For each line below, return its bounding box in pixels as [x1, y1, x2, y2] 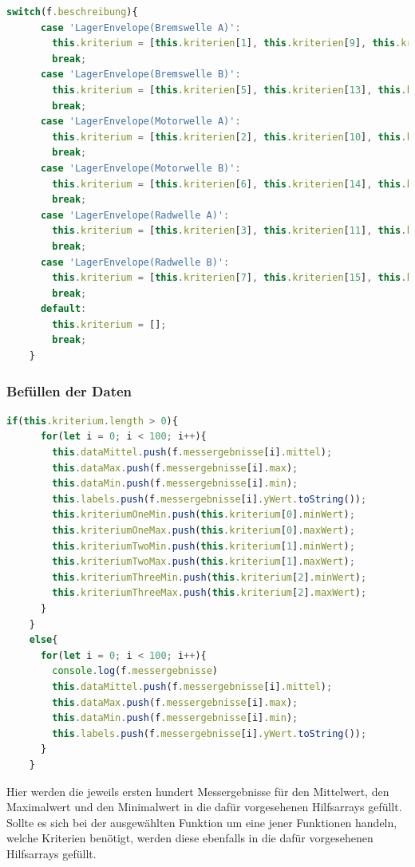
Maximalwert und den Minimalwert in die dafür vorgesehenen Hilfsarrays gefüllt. [6, 798, 402, 815]
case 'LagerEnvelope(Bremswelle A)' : [40, 22, 241, 33]
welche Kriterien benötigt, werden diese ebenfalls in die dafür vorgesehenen [6, 830, 373, 846]
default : [40, 303, 87, 315]
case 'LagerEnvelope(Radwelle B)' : [40, 256, 230, 268]
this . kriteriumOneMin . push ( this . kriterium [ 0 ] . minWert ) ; [52, 509, 355, 521]
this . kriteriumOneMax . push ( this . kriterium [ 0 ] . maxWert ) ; [52, 525, 355, 537]
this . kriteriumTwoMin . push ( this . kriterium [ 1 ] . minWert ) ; [52, 540, 355, 552]
